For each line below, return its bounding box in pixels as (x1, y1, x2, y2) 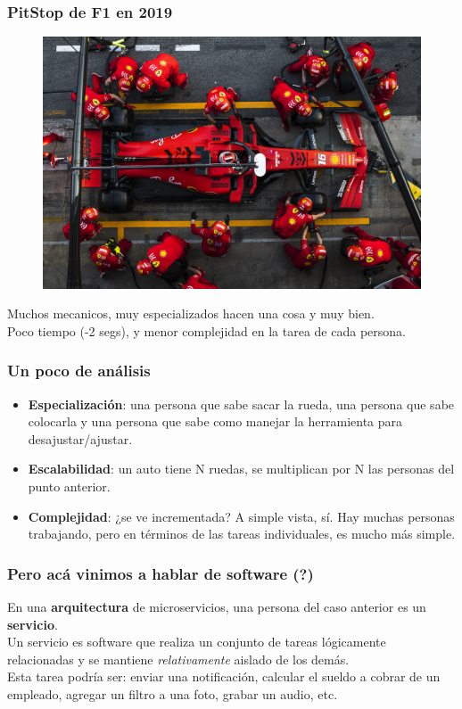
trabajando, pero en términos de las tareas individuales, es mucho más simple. (28, 524, 456, 543)
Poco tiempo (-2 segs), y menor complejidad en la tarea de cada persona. (7, 321, 406, 340)
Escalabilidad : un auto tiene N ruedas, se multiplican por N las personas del (28, 459, 455, 478)
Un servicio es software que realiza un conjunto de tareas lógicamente (7, 632, 386, 651)
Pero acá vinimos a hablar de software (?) (7, 562, 314, 584)
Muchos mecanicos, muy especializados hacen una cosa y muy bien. (7, 304, 375, 323)
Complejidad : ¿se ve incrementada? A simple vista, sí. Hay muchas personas (28, 507, 455, 525)
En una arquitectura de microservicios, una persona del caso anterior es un (7, 597, 426, 615)
